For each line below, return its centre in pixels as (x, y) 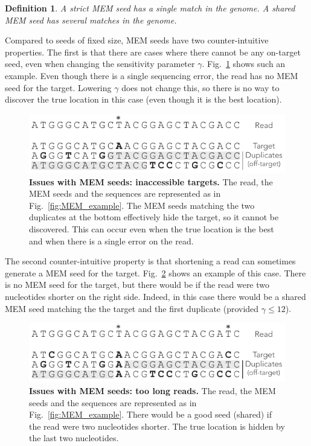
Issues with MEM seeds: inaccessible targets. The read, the (151, 181)
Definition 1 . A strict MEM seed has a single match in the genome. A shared (150, 8)
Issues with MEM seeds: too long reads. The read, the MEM (152, 390)
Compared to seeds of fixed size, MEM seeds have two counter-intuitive (137, 40)
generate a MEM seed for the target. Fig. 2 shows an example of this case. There (155, 272)
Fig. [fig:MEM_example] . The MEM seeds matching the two (142, 205)
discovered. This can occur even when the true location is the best (152, 229)
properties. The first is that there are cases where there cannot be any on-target (153, 52)
